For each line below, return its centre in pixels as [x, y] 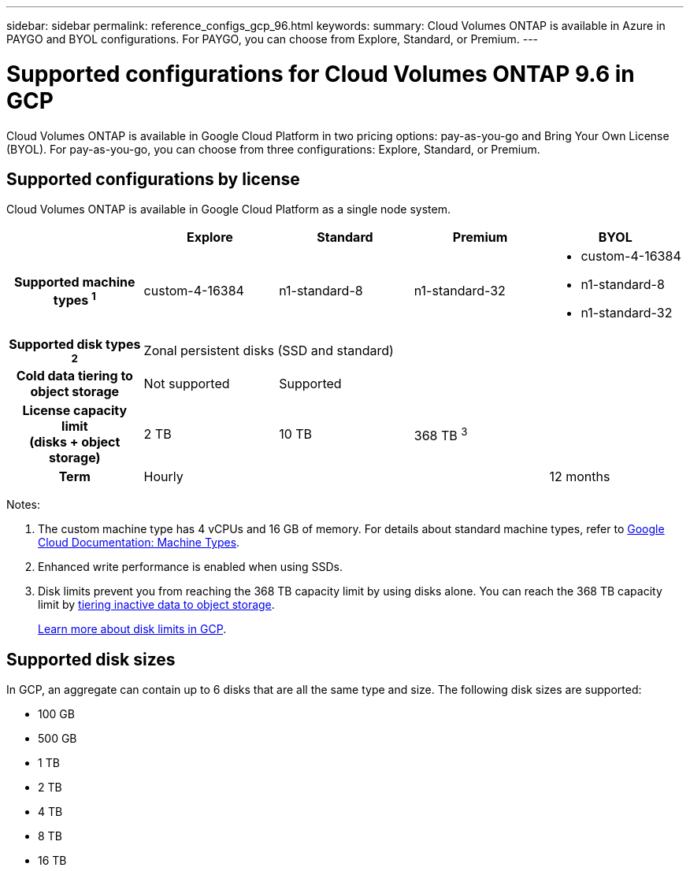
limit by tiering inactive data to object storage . [156, 605]
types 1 [74, 298]
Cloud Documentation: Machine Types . [139, 543]
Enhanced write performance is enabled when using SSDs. [191, 567]
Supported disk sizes [91, 659]
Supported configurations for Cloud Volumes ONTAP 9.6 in [321, 74]
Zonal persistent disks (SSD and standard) [269, 351]
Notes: [23, 505]
